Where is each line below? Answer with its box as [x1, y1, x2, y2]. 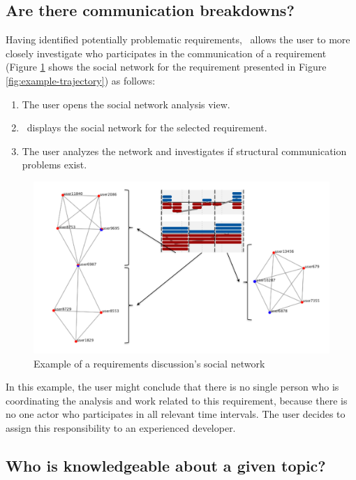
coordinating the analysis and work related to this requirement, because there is [6, 393, 348, 407]
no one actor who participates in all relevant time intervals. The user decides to [6, 407, 346, 421]
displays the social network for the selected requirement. [27, 120, 267, 135]
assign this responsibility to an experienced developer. [6, 420, 236, 435]
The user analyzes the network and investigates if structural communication [22, 143, 347, 158]
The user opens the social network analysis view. [22, 96, 230, 111]
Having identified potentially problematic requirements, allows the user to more [6, 32, 350, 47]
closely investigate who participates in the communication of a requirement [6, 45, 327, 60]
